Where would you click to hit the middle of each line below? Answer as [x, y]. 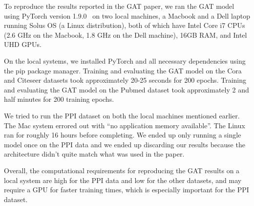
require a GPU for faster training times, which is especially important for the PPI [127, 190]
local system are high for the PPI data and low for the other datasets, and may [123, 180]
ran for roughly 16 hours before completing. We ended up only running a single [123, 135]
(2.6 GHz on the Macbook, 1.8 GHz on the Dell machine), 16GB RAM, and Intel [126, 34]
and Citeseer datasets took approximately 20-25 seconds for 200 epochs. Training [125, 80]
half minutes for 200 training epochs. [59, 99]
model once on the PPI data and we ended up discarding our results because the [125, 144]
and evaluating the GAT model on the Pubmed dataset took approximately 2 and [127, 89]
